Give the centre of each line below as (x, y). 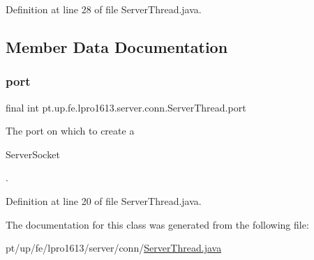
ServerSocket (33, 154)
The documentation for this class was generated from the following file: (157, 224)
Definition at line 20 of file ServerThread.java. (104, 200)
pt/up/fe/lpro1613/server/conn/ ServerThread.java (114, 248)
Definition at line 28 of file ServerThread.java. (104, 9)
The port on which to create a (70, 131)
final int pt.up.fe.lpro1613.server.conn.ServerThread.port (126, 107)
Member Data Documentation (117, 46)
